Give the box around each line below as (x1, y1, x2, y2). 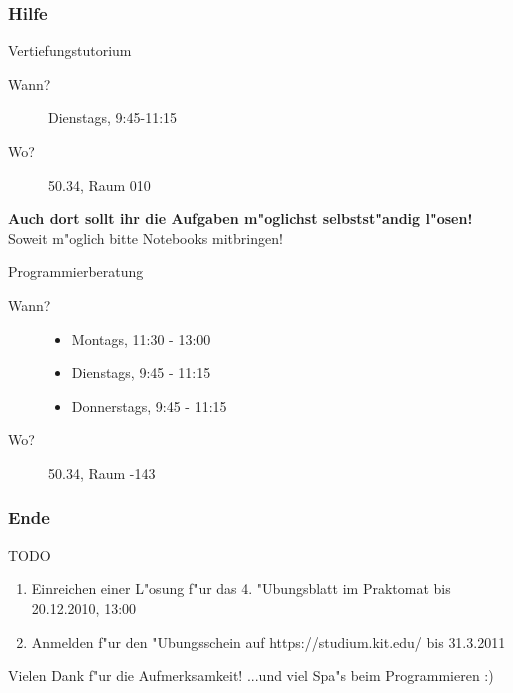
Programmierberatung (8, 261, 144, 282)
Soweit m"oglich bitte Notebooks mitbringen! (8, 227, 283, 248)
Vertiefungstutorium (8, 40, 132, 61)
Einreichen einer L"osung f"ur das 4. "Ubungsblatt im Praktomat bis (31, 578, 451, 599)
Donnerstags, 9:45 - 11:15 (71, 395, 227, 416)
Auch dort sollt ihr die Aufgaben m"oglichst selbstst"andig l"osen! (8, 208, 473, 229)
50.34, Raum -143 (48, 462, 156, 483)
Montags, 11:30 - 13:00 (71, 328, 211, 349)
